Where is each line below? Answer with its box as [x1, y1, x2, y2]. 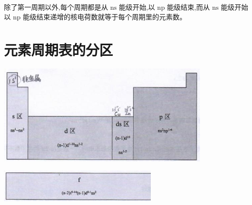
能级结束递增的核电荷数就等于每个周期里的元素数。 [22, 11, 186, 21]
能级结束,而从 [167, 2, 210, 12]
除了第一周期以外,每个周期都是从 [4, 2, 108, 12]
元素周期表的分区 [4, 40, 113, 60]
